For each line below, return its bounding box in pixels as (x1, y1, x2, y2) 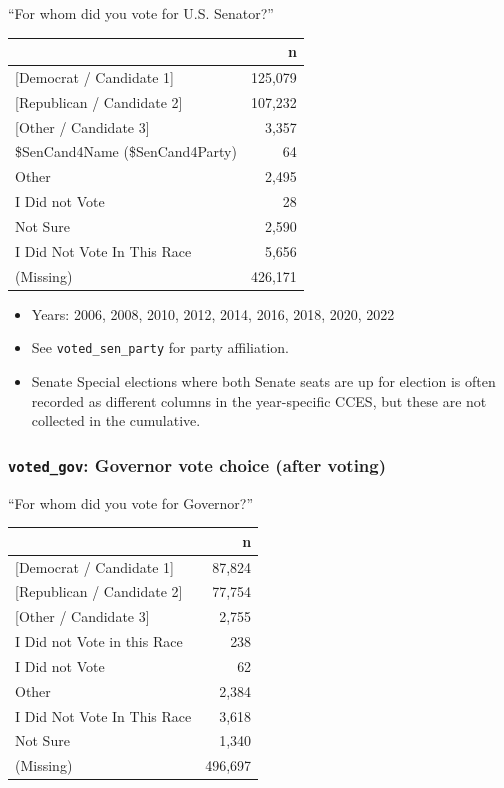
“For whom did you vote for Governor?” (8, 492, 254, 513)
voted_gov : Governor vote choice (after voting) (8, 452, 387, 477)
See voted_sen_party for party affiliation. (31, 337, 290, 358)
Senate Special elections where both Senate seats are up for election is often (31, 371, 496, 392)
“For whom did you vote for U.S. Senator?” (8, 3, 274, 23)
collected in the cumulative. (31, 410, 201, 431)
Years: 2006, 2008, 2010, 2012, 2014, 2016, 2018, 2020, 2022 (31, 303, 395, 324)
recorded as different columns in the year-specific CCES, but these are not (31, 390, 487, 411)
